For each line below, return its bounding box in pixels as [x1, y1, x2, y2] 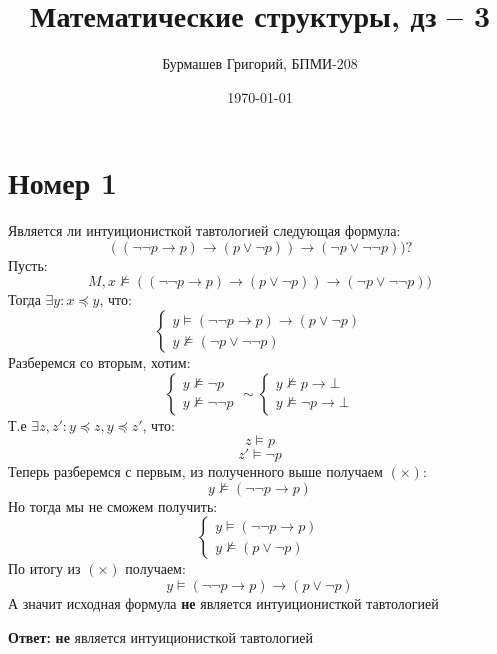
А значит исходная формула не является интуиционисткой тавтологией [8, 593, 439, 613]
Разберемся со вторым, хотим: [8, 352, 191, 373]
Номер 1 [8, 162, 118, 203]
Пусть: [8, 254, 48, 275]
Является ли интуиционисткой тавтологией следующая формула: [8, 220, 401, 241]
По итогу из [8, 558, 81, 579]
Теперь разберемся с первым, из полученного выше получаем [8, 461, 383, 482]
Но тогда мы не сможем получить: [8, 495, 218, 516]
